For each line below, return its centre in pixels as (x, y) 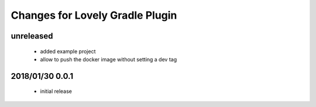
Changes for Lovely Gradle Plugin (94, 15)
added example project (68, 51)
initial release (56, 91)
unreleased (32, 36)
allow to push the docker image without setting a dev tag (109, 59)
